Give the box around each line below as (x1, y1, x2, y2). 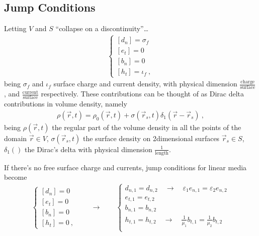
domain (4, 133, 27, 143)
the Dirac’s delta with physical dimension (25, 144, 152, 154)
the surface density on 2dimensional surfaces (83, 133, 220, 143)
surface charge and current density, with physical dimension (53, 78, 237, 89)
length (155, 150, 169, 156)
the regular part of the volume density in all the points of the (52, 122, 241, 132)
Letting (4, 23, 27, 34)
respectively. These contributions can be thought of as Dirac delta (41, 88, 244, 99)
